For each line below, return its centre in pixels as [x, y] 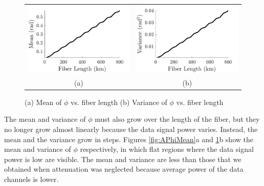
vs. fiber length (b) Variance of [119, 102]
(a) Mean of [43, 102]
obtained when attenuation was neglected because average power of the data [124, 169]
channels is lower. [31, 179]
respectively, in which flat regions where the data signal [167, 149]
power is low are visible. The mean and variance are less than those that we [123, 159]
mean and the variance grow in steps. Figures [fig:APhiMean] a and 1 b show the [129, 139]
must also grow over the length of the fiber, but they [177, 119]
